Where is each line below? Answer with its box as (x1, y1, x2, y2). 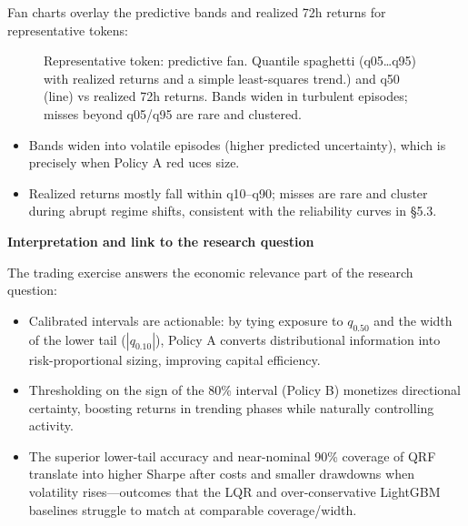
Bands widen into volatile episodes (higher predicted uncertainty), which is (28, 135, 446, 154)
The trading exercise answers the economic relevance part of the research (7, 262, 413, 281)
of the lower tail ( (28, 329, 126, 349)
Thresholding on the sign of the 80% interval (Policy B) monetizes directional (28, 380, 461, 400)
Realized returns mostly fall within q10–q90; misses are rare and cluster (28, 183, 428, 202)
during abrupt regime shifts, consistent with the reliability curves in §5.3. (28, 201, 437, 220)
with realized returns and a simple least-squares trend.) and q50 (44, 68, 400, 87)
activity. (28, 416, 74, 435)
